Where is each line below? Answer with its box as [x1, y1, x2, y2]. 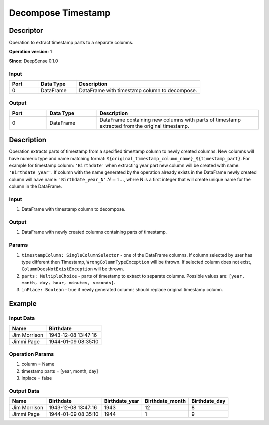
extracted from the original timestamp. [99, 122, 189, 129]
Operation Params [9, 351, 54, 358]
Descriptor [9, 26, 43, 35]
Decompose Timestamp [9, 7, 111, 18]
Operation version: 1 [9, 49, 52, 55]
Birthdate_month [145, 398, 186, 405]
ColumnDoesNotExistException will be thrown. [21, 266, 124, 272]
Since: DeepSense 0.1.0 [9, 58, 58, 64]
